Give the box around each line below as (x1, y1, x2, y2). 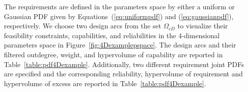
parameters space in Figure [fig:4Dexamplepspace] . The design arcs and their (4, 40, 236, 50)
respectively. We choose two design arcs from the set (4, 21, 162, 31)
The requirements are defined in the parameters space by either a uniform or (4, 1, 235, 11)
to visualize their (177, 21, 228, 31)
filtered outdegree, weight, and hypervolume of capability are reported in (4, 49, 223, 59)
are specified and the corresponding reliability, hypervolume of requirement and (4, 69, 243, 79)
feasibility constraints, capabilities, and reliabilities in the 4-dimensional (4, 30, 220, 40)
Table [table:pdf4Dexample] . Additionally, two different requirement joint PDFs (4, 59, 244, 69)
